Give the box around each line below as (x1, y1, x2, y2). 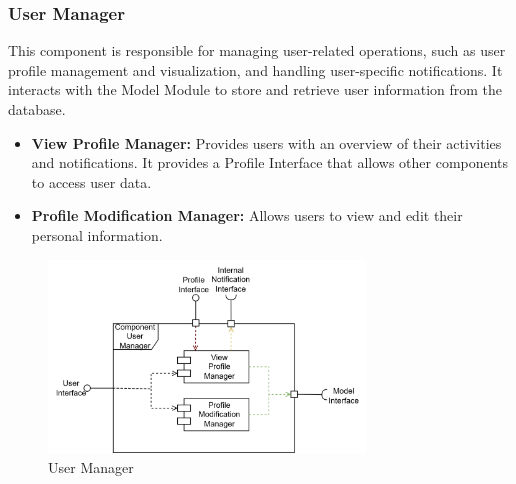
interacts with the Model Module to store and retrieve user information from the (8, 79, 503, 100)
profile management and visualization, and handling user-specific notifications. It (8, 59, 503, 80)
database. (8, 99, 66, 119)
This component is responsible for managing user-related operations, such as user (8, 40, 506, 61)
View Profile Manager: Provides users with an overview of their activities (31, 132, 502, 153)
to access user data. (31, 171, 152, 192)
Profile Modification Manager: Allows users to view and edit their (31, 205, 463, 226)
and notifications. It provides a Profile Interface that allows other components (31, 152, 509, 173)
